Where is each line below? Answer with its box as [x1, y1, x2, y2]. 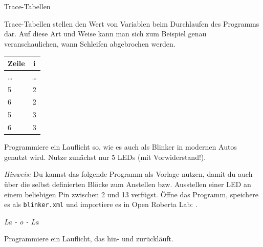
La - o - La [4, 216, 39, 227]
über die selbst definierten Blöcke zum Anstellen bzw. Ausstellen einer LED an [4, 178, 251, 189]
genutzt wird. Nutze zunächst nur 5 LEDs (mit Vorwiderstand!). [4, 151, 206, 162]
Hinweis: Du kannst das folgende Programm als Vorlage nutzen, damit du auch [4, 169, 253, 179]
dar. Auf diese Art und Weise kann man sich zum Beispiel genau [4, 28, 207, 39]
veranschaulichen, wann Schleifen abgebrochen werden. [4, 38, 176, 49]
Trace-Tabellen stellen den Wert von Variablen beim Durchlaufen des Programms [4, 18, 259, 29]
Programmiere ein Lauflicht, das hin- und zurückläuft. [4, 233, 173, 244]
